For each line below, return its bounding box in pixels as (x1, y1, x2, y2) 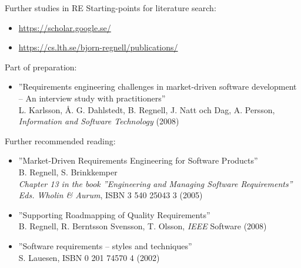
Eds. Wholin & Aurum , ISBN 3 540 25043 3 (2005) (18, 189, 203, 201)
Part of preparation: (5, 60, 77, 73)
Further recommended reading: (5, 134, 116, 147)
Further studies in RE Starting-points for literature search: (5, 2, 216, 13)
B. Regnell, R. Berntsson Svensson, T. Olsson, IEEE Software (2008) (18, 220, 267, 232)
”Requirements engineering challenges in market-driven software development (18, 80, 297, 93)
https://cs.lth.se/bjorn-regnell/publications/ (18, 41, 178, 53)
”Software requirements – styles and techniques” (18, 239, 192, 252)
